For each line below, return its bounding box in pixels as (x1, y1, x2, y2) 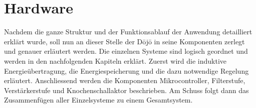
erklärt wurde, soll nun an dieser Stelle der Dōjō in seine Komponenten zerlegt (4, 36, 245, 46)
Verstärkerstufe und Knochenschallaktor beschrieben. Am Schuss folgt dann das (4, 85, 249, 95)
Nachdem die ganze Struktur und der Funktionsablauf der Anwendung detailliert (4, 26, 252, 37)
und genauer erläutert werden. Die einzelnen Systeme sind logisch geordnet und (4, 46, 248, 56)
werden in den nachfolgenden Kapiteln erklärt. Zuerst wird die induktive (4, 55, 227, 66)
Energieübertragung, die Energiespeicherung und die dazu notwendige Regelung (4, 65, 249, 76)
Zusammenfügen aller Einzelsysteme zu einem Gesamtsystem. (4, 95, 193, 105)
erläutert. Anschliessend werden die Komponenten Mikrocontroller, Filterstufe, (4, 75, 245, 86)
